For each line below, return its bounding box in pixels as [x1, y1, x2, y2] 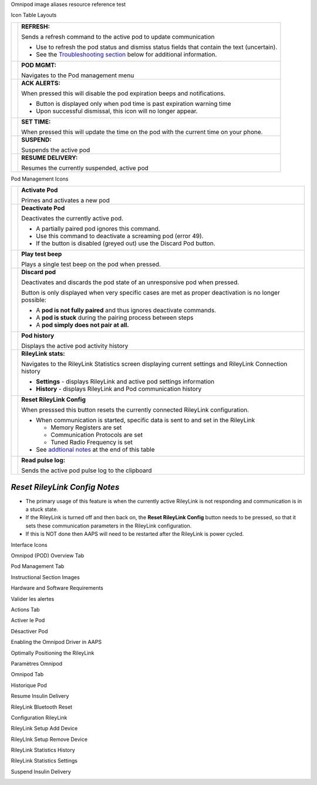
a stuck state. [25, 506, 59, 513]
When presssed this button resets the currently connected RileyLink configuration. [21, 406, 249, 414]
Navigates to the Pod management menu [21, 71, 134, 79]
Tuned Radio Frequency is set [50, 438, 133, 446]
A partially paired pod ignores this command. [36, 225, 161, 233]
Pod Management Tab [11, 563, 65, 570]
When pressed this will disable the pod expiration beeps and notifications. [21, 89, 226, 97]
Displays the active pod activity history [21, 342, 129, 350]
